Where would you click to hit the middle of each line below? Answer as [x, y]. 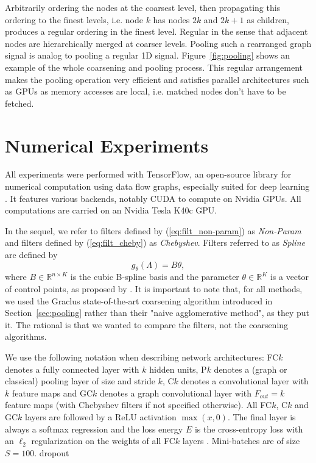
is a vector [289, 277]
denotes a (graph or [251, 369]
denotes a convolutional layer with [245, 381]
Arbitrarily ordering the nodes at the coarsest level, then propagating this [143, 7]
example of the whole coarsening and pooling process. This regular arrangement [154, 67]
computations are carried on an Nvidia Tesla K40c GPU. [111, 210]
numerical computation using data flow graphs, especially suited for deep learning [157, 186]
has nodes [171, 19]
